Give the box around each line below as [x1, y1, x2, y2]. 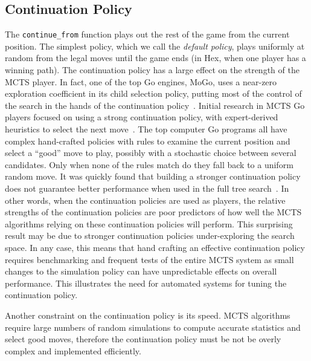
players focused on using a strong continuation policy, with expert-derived [5, 111, 278, 123]
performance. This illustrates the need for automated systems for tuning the [5, 276, 287, 289]
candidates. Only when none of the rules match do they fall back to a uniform [5, 158, 293, 171]
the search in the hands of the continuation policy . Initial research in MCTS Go [5, 99, 305, 111]
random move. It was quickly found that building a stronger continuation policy [5, 170, 301, 183]
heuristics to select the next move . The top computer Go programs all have [5, 123, 287, 135]
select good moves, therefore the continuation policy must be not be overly [5, 333, 281, 345]
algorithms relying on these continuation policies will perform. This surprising [5, 217, 293, 230]
